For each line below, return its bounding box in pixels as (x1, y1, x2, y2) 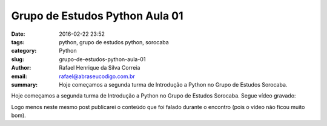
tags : (11, 38, 25, 45)
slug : (11, 55, 24, 63)
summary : (11, 81, 38, 88)
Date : (11, 30, 25, 38)
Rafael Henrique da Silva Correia (59, 64, 140, 71)
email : (11, 73, 27, 80)
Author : (11, 64, 31, 71)
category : (11, 47, 37, 55)
